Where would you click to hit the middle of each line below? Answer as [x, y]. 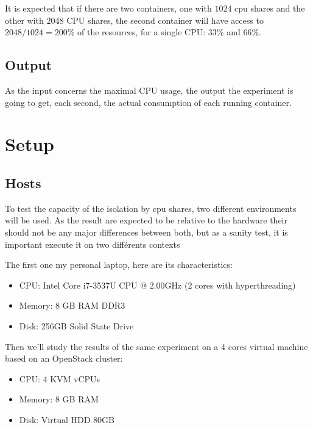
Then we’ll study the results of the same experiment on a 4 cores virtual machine [156, 346]
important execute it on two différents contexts [93, 244]
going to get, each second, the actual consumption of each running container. [148, 102]
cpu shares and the [270, 8]
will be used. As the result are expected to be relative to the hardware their [146, 220]
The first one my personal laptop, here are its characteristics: [119, 265]
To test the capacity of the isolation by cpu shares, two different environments [151, 208]
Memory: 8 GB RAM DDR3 [72, 305]
